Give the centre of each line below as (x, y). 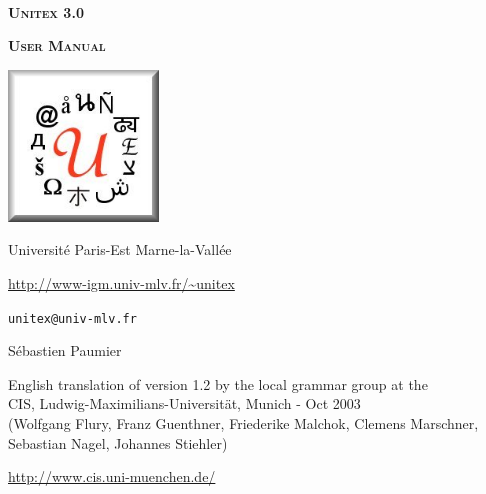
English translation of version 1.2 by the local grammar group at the (218, 383)
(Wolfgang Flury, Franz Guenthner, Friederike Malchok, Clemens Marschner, (243, 422)
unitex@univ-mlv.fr (72, 318)
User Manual (57, 45)
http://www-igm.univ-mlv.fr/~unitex (121, 282)
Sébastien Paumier (65, 350)
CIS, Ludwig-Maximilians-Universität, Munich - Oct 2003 (184, 403)
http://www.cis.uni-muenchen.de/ (112, 476)
